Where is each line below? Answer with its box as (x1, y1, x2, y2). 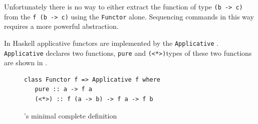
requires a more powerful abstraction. (4, 21, 119, 31)
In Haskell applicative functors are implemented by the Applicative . (4, 37, 219, 48)
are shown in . (4, 57, 48, 68)
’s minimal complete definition (24, 110, 117, 121)
